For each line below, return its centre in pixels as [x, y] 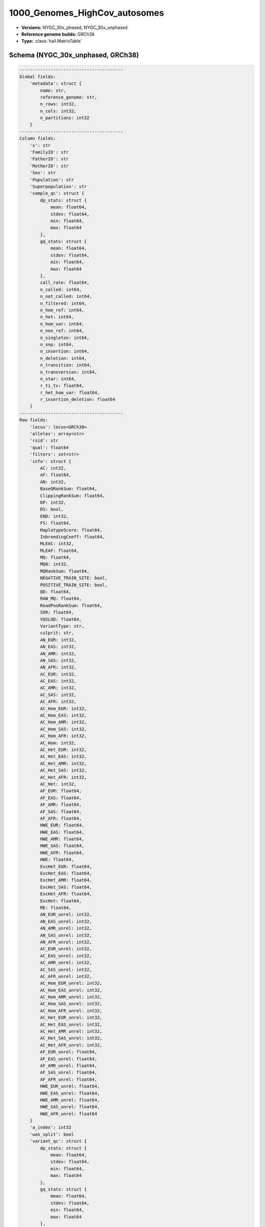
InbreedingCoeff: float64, [72, 537]
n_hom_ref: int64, [62, 310]
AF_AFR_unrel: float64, [69, 1079]
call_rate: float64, [65, 283]
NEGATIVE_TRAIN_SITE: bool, [74, 578]
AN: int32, [53, 482]
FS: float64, [56, 523]
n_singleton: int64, [65, 338]
